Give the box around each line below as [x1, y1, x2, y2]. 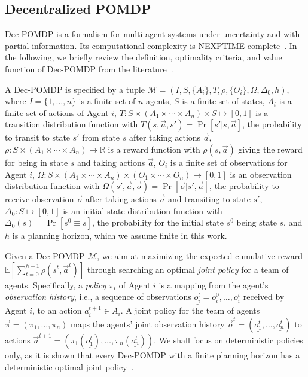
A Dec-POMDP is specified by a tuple [5, 83, 145, 95]
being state [236, 216, 277, 229]
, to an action [32, 304, 82, 317]
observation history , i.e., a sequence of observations [5, 290, 191, 303]
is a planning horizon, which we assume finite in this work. [12, 229, 227, 242]
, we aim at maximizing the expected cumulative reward [97, 249, 303, 262]
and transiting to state [167, 193, 251, 205]
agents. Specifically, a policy [5, 278, 106, 291]
